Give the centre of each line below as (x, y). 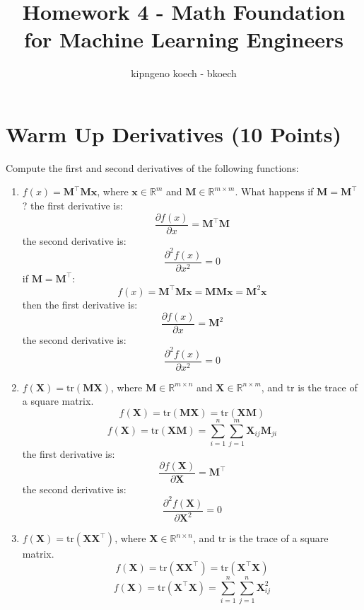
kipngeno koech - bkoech (184, 73)
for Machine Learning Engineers (184, 39)
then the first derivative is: (80, 304)
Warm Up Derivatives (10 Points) (174, 133)
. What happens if (274, 191)
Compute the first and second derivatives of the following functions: (152, 167)
